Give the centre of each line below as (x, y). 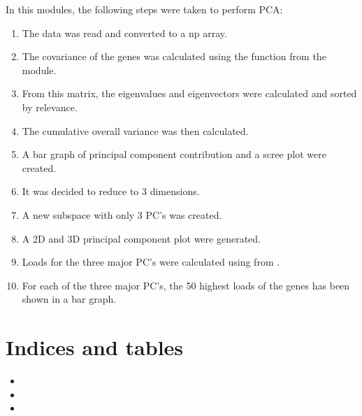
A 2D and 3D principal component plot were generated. (141, 238)
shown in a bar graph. (69, 299)
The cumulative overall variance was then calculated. (135, 130)
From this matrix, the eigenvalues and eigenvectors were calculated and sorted (189, 93)
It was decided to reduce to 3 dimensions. (111, 191)
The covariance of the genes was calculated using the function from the (174, 56)
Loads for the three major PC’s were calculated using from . (151, 262)
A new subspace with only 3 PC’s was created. (122, 214)
